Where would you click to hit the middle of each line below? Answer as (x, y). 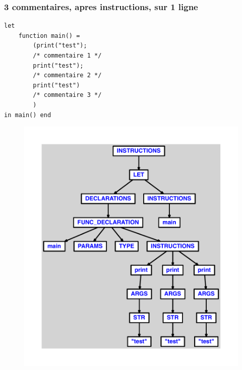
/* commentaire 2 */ (67, 75)
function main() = (49, 36)
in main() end (28, 115)
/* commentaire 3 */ (67, 95)
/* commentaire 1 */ (67, 56)
